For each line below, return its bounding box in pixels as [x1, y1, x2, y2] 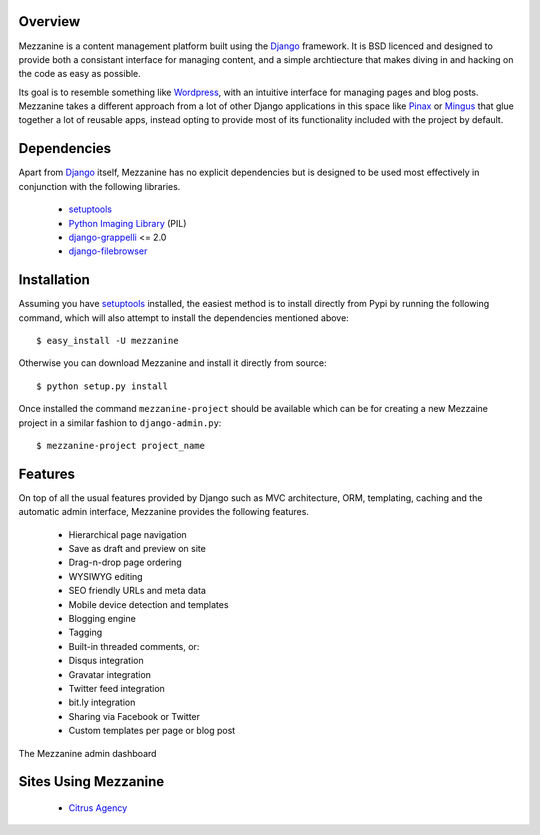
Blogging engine [68, 613, 137, 624]
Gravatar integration [68, 668, 152, 680]
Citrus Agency [68, 801, 128, 814]
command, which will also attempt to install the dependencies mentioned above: [18, 311, 349, 324]
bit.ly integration [68, 696, 136, 709]
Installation [18, 271, 90, 289]
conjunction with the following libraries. [18, 180, 181, 192]
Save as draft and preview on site [68, 543, 207, 555]
